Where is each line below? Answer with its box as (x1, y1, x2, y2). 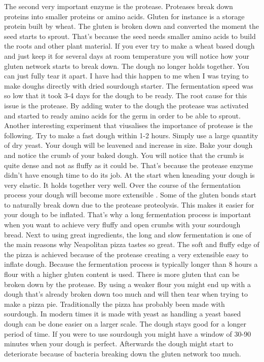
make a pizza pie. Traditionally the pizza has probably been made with (4, 298, 225, 309)
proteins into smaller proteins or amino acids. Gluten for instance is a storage (4, 11, 245, 21)
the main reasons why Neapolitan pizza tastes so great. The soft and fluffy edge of (4, 239, 259, 250)
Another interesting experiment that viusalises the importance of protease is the (4, 120, 253, 131)
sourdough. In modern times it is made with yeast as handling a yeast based (4, 308, 241, 319)
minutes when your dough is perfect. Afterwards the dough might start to (4, 338, 234, 349)
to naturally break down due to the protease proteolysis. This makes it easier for (4, 199, 254, 210)
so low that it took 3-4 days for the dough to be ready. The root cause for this (4, 90, 247, 101)
